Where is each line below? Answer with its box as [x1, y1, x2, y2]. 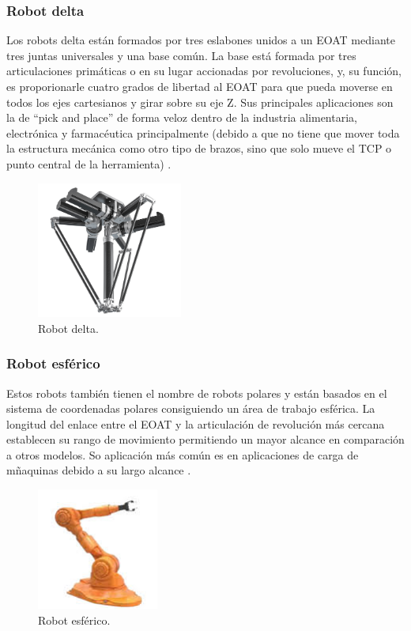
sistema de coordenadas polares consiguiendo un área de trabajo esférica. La [6, 400, 375, 417]
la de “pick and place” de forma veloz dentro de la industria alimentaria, [6, 109, 357, 126]
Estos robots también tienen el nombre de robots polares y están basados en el [6, 384, 387, 401]
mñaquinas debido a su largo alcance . [6, 462, 191, 478]
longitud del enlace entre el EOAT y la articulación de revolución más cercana [6, 415, 385, 432]
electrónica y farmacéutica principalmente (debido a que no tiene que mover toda [6, 124, 400, 141]
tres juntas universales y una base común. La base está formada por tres [6, 47, 356, 63]
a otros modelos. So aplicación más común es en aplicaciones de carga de [6, 446, 359, 463]
